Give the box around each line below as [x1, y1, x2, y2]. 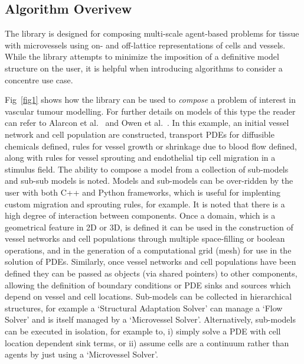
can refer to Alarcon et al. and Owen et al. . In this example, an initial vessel [5, 116, 289, 129]
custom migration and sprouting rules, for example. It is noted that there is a [5, 197, 285, 210]
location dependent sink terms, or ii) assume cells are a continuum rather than [5, 336, 289, 349]
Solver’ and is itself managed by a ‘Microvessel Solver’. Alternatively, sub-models [5, 313, 296, 326]
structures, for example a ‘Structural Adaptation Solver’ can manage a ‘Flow [5, 301, 283, 314]
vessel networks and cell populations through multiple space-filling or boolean [5, 232, 285, 245]
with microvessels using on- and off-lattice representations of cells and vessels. [5, 38, 286, 51]
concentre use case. [5, 73, 73, 86]
